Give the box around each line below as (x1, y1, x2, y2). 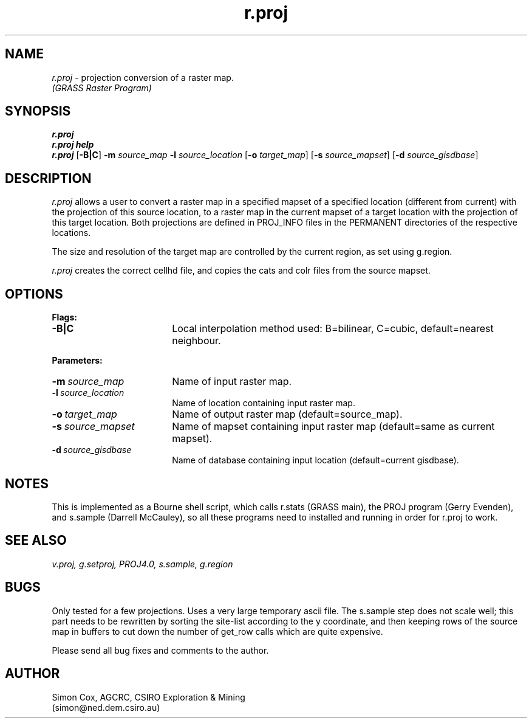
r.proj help (52, 139, 94, 150)
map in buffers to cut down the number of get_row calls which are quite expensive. (52, 626, 383, 637)
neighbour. (172, 334, 221, 347)
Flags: (52, 312, 77, 323)
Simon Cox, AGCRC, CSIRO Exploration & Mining (52, 691, 245, 702)
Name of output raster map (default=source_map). (172, 408, 403, 421)
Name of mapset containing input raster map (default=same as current (172, 420, 495, 433)
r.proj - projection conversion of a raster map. (52, 72, 234, 83)
